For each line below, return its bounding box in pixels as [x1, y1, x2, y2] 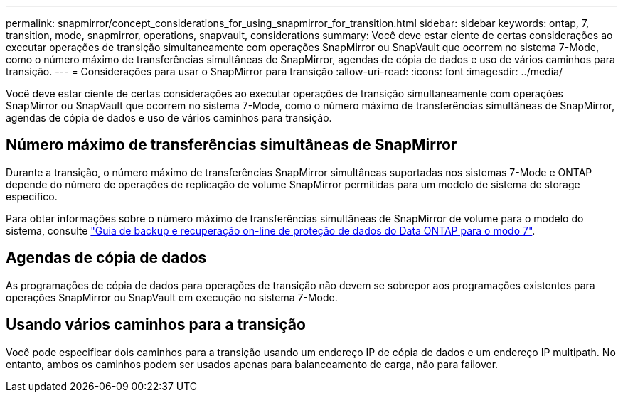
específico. [6, 190, 58, 203]
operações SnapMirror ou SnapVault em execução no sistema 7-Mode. [6, 291, 338, 303]
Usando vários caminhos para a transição [6, 316, 306, 334]
